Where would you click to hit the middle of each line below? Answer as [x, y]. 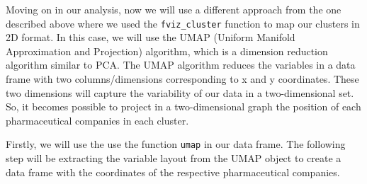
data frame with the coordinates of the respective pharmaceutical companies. [173, 172]
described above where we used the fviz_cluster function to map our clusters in [183, 23]
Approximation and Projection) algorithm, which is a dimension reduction [167, 51]
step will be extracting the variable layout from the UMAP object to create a [174, 158]
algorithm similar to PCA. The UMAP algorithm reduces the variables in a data [181, 65]
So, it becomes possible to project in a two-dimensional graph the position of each [183, 107]
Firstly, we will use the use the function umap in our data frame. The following [176, 144]
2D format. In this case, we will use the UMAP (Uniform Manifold [151, 37]
